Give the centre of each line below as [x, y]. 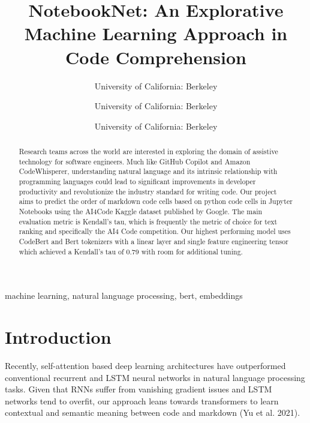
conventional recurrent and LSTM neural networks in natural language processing [155, 377]
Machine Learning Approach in [156, 33]
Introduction [58, 337]
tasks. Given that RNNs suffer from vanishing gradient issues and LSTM [139, 389]
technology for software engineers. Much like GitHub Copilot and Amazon [135, 161]
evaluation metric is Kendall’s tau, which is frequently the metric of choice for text [148, 221]
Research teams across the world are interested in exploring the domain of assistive [148, 151]
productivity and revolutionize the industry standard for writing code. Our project [148, 191]
